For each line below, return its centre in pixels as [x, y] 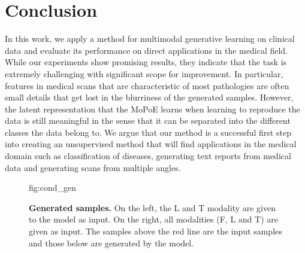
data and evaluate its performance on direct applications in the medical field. [147, 50]
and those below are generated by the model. [111, 243]
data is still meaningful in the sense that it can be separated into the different [148, 121]
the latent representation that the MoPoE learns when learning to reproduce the [152, 109]
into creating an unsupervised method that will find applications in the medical [151, 144]
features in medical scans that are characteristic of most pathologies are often [147, 85]
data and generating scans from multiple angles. [93, 167]
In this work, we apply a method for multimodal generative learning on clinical [150, 39]
